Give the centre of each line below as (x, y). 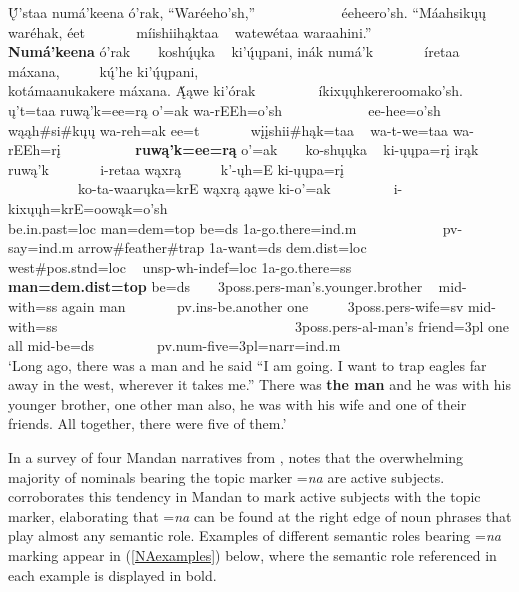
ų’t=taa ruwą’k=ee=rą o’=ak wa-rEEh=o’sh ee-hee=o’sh (224, 109)
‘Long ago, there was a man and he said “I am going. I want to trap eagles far (247, 364)
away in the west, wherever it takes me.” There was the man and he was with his (260, 384)
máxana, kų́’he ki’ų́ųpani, (103, 70)
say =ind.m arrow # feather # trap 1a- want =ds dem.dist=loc (187, 247)
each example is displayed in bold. (112, 574)
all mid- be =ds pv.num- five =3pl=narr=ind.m (174, 345)
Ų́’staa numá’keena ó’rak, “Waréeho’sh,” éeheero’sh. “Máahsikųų (247, 12)
